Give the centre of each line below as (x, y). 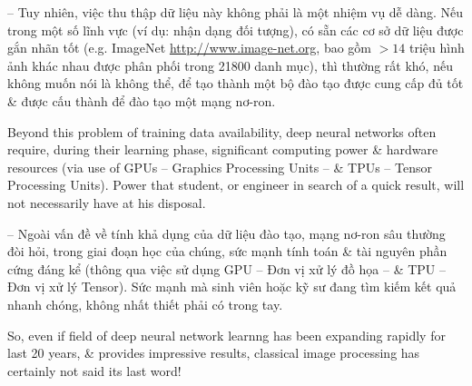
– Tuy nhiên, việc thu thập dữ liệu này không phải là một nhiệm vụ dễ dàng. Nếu (236, 12)
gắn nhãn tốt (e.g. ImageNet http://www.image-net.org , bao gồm (189, 48)
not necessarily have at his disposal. (107, 202)
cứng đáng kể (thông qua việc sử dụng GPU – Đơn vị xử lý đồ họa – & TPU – (226, 268)
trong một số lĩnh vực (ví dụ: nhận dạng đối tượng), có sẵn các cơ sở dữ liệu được (236, 30)
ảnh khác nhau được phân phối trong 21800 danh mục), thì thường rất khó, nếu (230, 65)
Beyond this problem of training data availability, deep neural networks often (222, 131)
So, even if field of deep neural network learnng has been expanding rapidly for (226, 335)
